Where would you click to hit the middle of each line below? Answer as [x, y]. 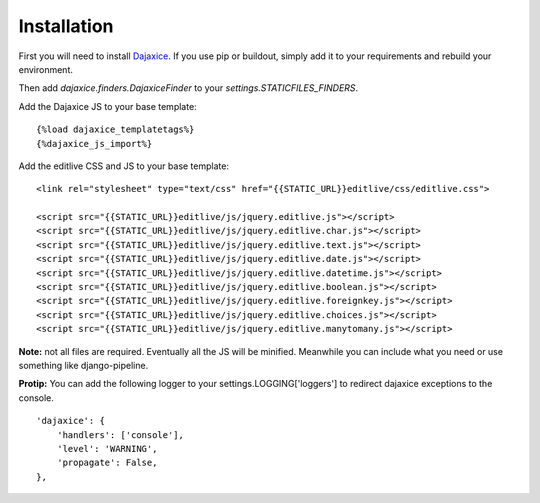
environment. [46, 69]
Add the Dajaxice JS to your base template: [107, 106]
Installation [66, 26]
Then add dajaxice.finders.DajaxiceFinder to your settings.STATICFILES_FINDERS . [188, 88]
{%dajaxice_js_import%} [94, 143]
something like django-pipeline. [83, 365]
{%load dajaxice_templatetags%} [115, 129]
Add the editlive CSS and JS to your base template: [124, 166]
